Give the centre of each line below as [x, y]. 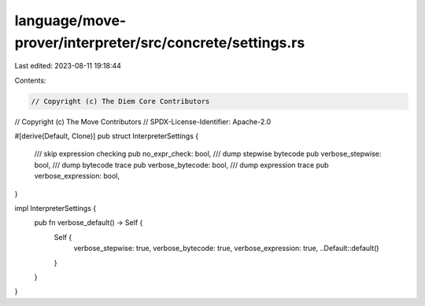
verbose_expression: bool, [77, 176]
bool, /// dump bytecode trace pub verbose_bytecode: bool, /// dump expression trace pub [182, 164]
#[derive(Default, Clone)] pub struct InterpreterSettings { [107, 136]
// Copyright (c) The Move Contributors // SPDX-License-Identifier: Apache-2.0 [143, 121]
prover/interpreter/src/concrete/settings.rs [160, 42]
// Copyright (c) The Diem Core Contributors [120, 101]
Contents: [30, 80]
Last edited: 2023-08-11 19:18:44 [68, 66]
